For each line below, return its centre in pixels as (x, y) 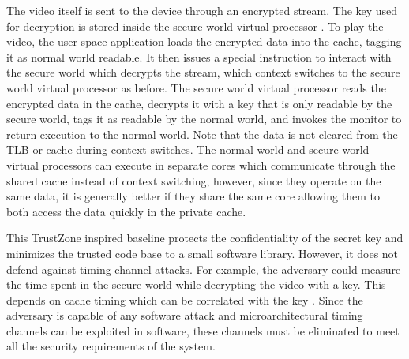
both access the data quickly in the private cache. (126, 211)
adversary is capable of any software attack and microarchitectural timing (185, 315)
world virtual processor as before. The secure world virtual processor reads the (196, 87)
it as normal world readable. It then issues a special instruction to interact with (199, 56)
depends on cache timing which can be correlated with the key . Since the (185, 299)
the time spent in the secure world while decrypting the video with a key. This (196, 284)
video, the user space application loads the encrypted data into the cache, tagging (204, 41)
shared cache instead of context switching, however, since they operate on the (194, 180)
